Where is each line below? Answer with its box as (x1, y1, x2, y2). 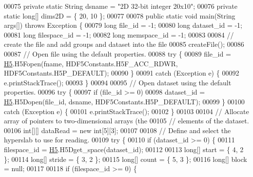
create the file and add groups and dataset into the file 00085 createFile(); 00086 (4, 39, 244, 49)
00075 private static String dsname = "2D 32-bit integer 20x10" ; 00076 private (4, 1, 237, 11)
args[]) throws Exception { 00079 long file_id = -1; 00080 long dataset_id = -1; (4, 20, 242, 30)
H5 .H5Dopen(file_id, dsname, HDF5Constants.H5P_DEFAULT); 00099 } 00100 (4, 96, 245, 106)
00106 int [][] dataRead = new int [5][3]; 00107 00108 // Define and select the (4, 125, 231, 135)
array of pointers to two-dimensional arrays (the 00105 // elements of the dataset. (4, 116, 249, 126)
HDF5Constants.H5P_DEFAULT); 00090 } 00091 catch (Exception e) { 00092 (4, 68, 239, 78)
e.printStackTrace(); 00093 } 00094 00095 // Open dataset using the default (4, 77, 232, 87)
